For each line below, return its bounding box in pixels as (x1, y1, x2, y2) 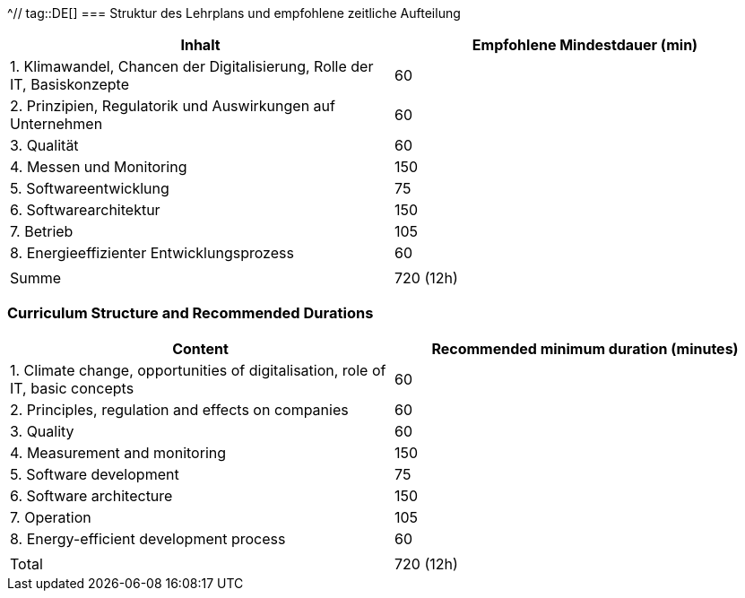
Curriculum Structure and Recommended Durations (7, 304, 374, 323)
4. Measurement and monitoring (10, 443, 227, 462)
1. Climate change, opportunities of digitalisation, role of (10, 360, 386, 379)
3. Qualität (10, 136, 79, 154)
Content (172, 339, 229, 358)
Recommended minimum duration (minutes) (431, 339, 739, 358)
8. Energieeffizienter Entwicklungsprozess (10, 244, 294, 262)
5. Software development (10, 464, 179, 483)
